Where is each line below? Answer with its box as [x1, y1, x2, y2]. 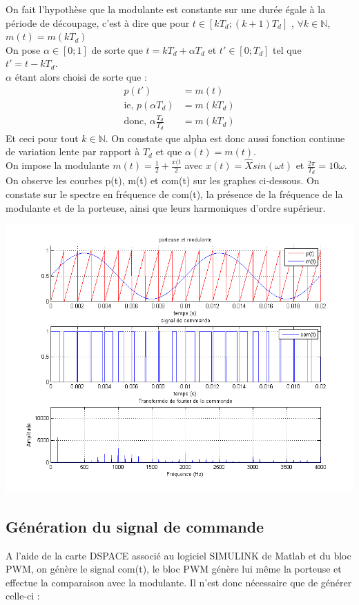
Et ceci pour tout [6, 130, 79, 145]
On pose [6, 42, 41, 57]
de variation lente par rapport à [6, 144, 140, 159]
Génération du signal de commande [6, 515, 264, 537]
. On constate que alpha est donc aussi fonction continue [105, 130, 345, 145]
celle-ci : [6, 588, 40, 603]
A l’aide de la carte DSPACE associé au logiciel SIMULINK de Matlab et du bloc [6, 548, 351, 562]
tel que [273, 42, 302, 57]
